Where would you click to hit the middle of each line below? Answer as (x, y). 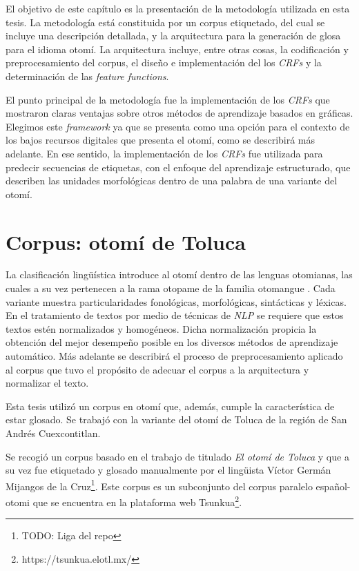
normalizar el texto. (47, 383)
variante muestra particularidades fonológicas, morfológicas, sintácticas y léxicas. (176, 301)
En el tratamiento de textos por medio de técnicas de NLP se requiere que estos (175, 315)
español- (333, 486)
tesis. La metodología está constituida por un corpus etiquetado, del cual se (165, 22)
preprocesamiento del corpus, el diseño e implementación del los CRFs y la (164, 62)
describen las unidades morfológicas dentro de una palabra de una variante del (172, 181)
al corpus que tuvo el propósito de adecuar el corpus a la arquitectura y (157, 369)
